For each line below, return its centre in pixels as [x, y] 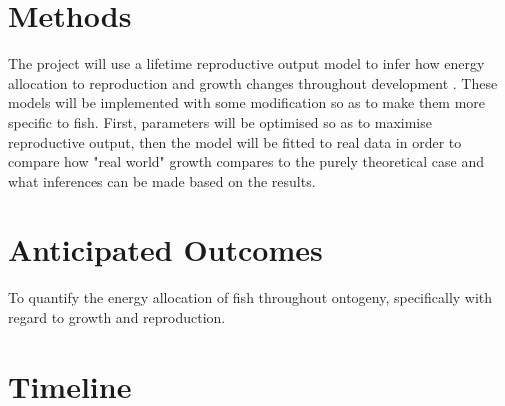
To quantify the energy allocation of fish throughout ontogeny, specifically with [250, 297]
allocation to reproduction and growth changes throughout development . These [253, 82]
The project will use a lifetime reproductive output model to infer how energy [246, 63]
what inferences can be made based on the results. [162, 180]
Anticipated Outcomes [165, 249]
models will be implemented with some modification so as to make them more [247, 102]
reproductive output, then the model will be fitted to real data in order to [235, 141]
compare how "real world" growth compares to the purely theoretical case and [246, 161]
